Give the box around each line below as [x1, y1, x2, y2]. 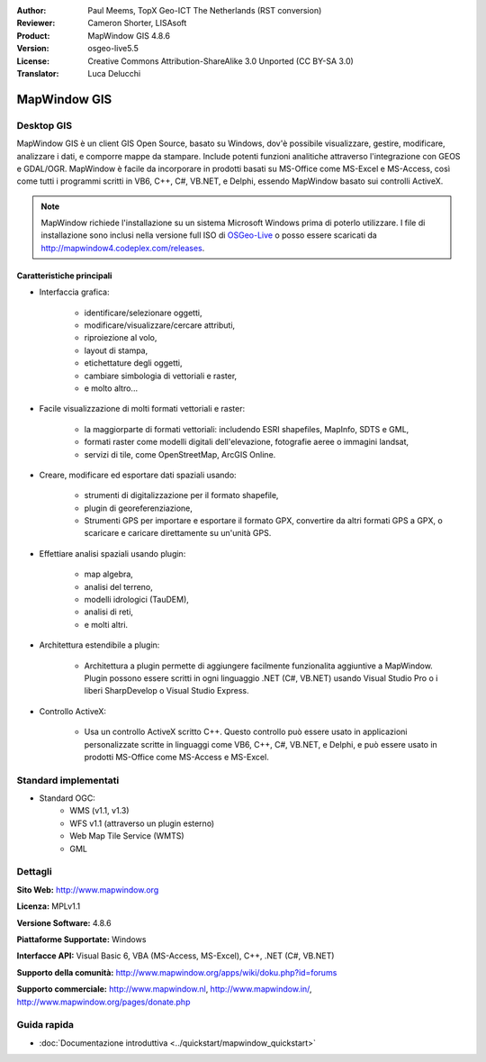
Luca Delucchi [87, 68, 141, 78]
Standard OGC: [39, 793, 96, 803]
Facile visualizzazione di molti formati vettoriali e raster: [39, 404, 246, 414]
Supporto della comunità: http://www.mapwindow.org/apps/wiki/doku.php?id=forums [16, 967, 337, 977]
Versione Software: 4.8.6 [16, 917, 112, 928]
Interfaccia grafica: [39, 286, 110, 297]
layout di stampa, [84, 345, 148, 356]
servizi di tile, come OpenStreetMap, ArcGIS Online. [84, 449, 276, 459]
